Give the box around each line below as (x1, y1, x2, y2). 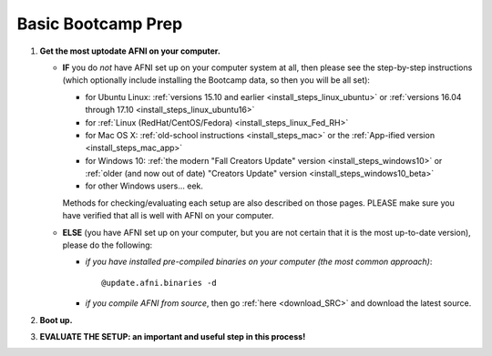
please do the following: (62, 239, 153, 250)
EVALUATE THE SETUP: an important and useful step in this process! (39, 331, 306, 341)
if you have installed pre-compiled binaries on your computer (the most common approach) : (85, 256, 433, 268)
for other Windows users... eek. (85, 180, 204, 191)
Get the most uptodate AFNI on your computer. (39, 46, 220, 56)
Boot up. (39, 314, 73, 325)
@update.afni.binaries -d (101, 278, 218, 288)
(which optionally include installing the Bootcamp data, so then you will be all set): (62, 75, 371, 86)
